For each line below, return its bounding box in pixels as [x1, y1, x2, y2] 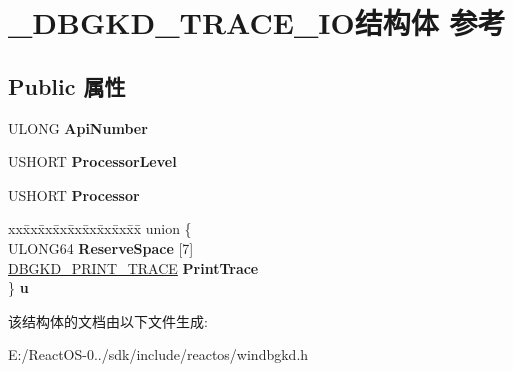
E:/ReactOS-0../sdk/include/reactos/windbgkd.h [8, 344, 309, 365]
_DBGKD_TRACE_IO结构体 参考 [8, 2, 506, 43]
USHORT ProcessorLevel [8, 151, 177, 172]
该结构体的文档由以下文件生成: [8, 310, 208, 331]
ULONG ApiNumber [8, 117, 148, 138]
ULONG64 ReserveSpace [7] [8, 237, 194, 258]
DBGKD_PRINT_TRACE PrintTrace [8, 257, 259, 278]
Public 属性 [8, 70, 126, 101]
